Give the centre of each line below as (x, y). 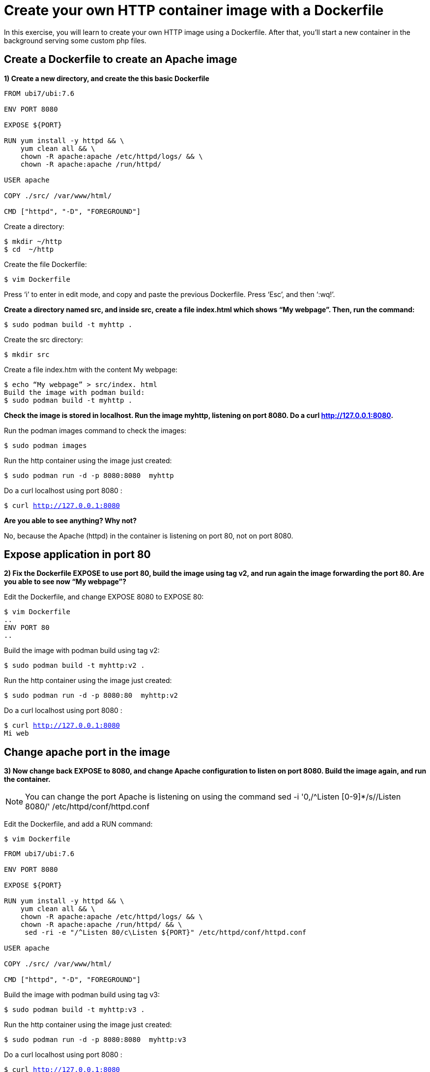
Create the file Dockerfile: (45, 264)
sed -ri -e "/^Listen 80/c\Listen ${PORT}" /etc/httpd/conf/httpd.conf (166, 933)
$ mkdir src (27, 354)
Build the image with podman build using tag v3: (82, 995)
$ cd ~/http (29, 249)
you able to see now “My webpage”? (65, 582)
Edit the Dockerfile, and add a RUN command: (78, 824)
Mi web (16, 733)
